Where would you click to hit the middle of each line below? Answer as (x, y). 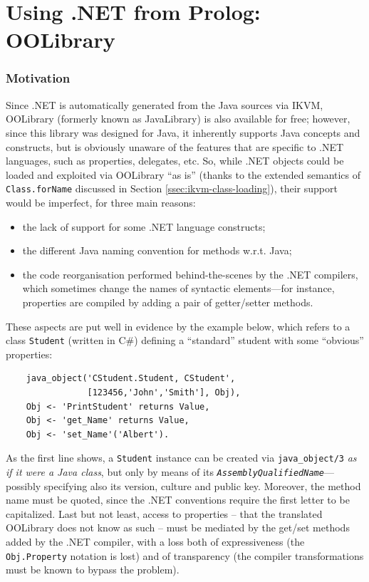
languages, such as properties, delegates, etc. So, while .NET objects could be (175, 161)
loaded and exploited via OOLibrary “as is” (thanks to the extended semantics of (183, 174)
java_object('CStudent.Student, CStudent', (131, 379)
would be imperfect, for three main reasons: (101, 202)
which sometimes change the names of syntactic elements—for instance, (178, 288)
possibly (24, 485)
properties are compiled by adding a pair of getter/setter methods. (168, 302)
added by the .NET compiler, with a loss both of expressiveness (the (155, 542)
